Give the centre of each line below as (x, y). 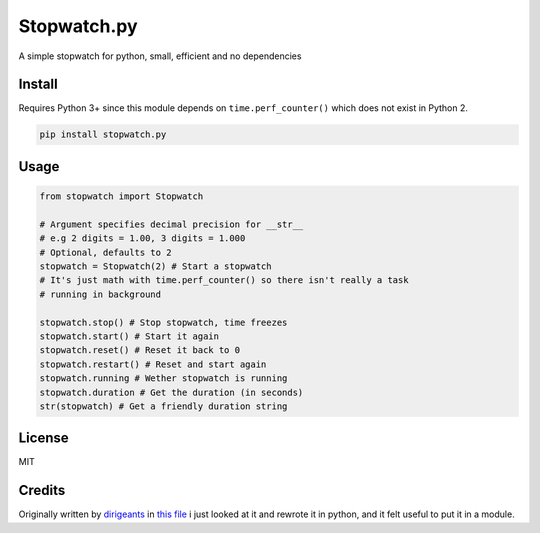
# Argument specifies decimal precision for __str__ (171, 224)
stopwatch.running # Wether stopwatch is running (163, 378)
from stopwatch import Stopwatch (121, 196)
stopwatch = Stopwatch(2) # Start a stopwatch (155, 266)
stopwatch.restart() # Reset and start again (153, 364)
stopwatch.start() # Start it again (129, 336)
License (43, 438)
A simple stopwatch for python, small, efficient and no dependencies (160, 56)
